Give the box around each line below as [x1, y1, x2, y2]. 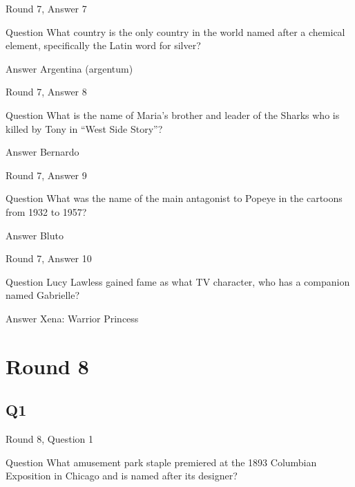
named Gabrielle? [6, 288, 80, 302]
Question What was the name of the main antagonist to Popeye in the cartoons [6, 191, 343, 205]
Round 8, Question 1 [6, 432, 94, 446]
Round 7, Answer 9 [6, 167, 87, 182]
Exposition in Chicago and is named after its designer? [6, 468, 238, 483]
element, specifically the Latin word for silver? [6, 38, 201, 53]
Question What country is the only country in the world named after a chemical [6, 24, 345, 39]
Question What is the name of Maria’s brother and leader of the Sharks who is [6, 107, 340, 122]
